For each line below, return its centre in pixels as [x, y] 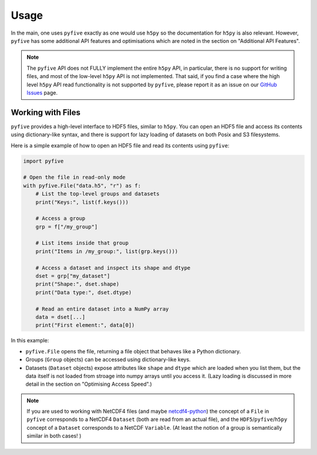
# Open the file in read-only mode [74, 177]
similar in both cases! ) [54, 436]
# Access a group [60, 218]
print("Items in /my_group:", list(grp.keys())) [107, 251]
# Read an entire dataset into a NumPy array [102, 309]
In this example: [30, 341]
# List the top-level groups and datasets [97, 194]
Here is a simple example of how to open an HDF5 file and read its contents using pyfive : [120, 145]
